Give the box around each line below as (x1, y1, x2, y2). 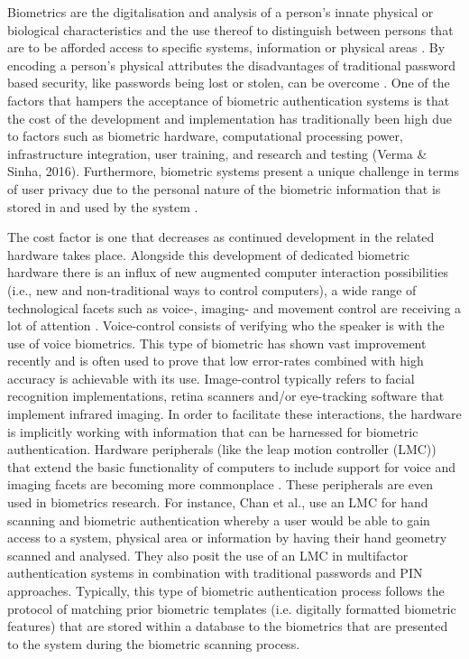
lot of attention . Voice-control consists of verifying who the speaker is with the (7, 316, 445, 335)
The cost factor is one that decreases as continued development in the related (7, 227, 435, 246)
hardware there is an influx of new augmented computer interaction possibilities (7, 263, 448, 282)
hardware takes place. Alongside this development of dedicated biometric (7, 245, 409, 264)
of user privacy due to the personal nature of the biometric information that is (7, 179, 441, 198)
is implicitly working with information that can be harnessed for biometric (7, 422, 418, 441)
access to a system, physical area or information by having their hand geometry (7, 528, 447, 547)
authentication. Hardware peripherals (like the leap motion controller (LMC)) (7, 440, 437, 459)
